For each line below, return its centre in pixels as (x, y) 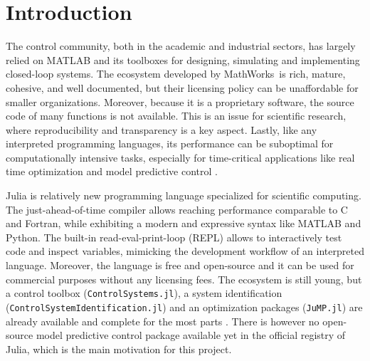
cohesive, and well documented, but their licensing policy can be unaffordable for (182, 87)
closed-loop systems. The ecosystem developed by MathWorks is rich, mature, (176, 74)
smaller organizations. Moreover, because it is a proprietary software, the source (180, 101)
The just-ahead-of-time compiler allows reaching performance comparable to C (177, 209)
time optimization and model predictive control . (112, 171)
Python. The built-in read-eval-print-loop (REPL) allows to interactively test (174, 237)
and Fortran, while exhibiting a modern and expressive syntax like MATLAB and (184, 223)
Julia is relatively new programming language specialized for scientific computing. (184, 195)
